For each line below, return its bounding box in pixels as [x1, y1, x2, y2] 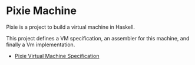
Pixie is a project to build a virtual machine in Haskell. [6, 23, 135, 30]
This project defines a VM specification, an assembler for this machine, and [6, 35, 190, 42]
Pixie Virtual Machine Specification [14, 52, 100, 59]
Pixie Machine [6, 4, 77, 18]
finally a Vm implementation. [6, 41, 75, 48]
